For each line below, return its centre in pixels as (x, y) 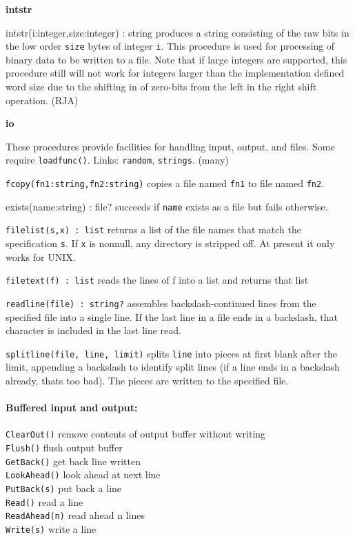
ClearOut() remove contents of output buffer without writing (136, 434)
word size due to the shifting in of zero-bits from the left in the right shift (161, 87)
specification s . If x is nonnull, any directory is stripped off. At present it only (170, 243)
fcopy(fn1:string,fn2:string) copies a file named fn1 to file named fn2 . (165, 183)
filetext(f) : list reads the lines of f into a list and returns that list (157, 280)
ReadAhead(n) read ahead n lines (75, 515)
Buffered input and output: (72, 408)
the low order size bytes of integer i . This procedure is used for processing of (170, 46)
